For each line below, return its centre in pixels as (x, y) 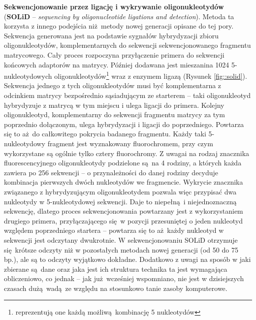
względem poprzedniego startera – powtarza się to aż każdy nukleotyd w (114, 230)
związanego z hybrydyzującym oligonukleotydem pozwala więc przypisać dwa (120, 191)
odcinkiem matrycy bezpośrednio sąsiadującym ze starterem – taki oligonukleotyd (127, 95)
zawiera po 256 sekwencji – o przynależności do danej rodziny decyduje (111, 172)
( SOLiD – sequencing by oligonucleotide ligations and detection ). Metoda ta (119, 16)
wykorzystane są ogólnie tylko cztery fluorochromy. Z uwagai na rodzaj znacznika (127, 153)
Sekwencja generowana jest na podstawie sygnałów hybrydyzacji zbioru (111, 35)
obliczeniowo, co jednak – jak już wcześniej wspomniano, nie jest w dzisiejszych (124, 278)
